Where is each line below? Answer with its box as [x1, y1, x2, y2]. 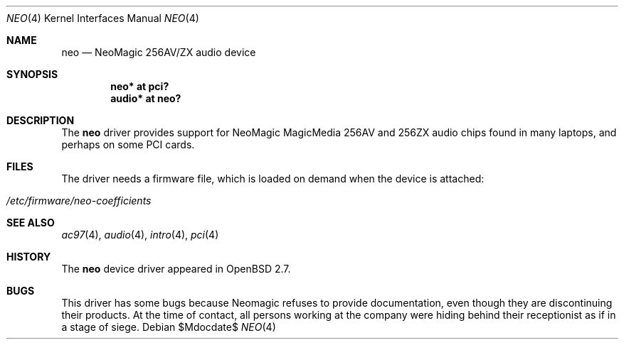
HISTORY [6, 251, 51, 263]
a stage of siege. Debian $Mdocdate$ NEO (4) [61, 321, 276, 333]
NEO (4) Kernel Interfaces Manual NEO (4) [6, 12, 199, 24]
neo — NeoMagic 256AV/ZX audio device [61, 46, 256, 58]
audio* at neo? [110, 92, 181, 104]
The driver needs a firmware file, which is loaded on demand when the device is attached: [61, 172, 485, 185]
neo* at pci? [110, 80, 169, 92]
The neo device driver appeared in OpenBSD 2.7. [61, 263, 291, 275]
